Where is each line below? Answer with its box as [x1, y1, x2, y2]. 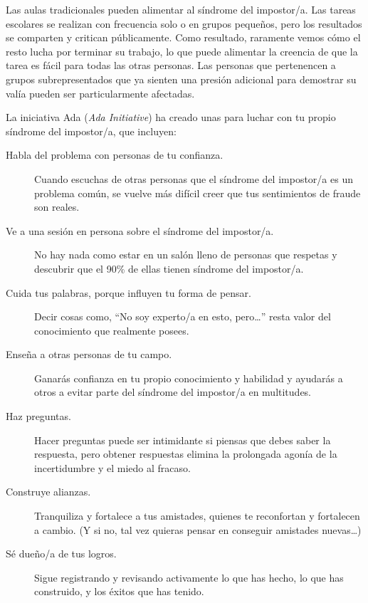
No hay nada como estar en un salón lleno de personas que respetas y [34, 247, 337, 262]
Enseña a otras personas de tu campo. [6, 347, 172, 362]
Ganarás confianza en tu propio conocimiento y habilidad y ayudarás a [34, 370, 343, 385]
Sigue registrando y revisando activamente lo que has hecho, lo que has [34, 570, 344, 584]
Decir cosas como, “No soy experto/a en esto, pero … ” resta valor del [34, 309, 331, 324]
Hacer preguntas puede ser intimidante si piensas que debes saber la [34, 432, 331, 447]
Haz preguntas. [6, 409, 71, 424]
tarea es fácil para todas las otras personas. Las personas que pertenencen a [6, 58, 336, 73]
